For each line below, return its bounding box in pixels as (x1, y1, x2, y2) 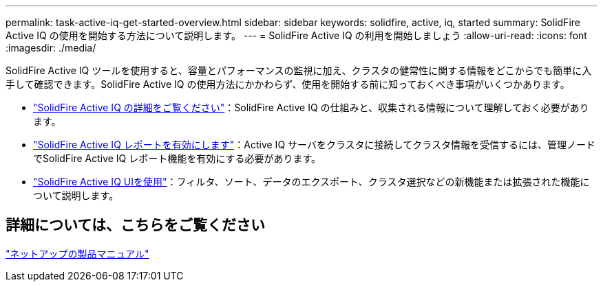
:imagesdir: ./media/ (6, 42, 96, 54)
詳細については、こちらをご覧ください (6, 216, 265, 234)
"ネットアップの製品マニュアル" (6, 247, 149, 260)
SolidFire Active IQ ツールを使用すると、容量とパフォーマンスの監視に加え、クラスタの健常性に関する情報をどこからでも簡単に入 (6, 65, 592, 76)
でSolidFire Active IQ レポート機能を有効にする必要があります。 (33, 152, 321, 164)
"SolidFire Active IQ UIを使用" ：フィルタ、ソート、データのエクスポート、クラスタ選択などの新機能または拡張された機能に (33, 176, 590, 187)
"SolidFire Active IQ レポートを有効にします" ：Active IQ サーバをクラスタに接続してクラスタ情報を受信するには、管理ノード (33, 139, 595, 150)
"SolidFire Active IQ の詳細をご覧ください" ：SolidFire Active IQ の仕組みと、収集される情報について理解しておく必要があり (33, 102, 589, 113)
